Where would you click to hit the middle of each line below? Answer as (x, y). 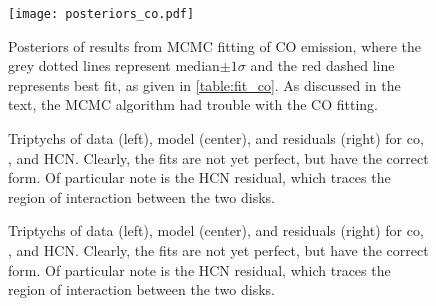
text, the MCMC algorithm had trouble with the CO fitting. (193, 104)
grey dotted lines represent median (114, 65)
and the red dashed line (322, 65)
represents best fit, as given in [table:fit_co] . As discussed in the (204, 84)
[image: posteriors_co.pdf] (101, 14)
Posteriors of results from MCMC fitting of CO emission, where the (215, 45)
